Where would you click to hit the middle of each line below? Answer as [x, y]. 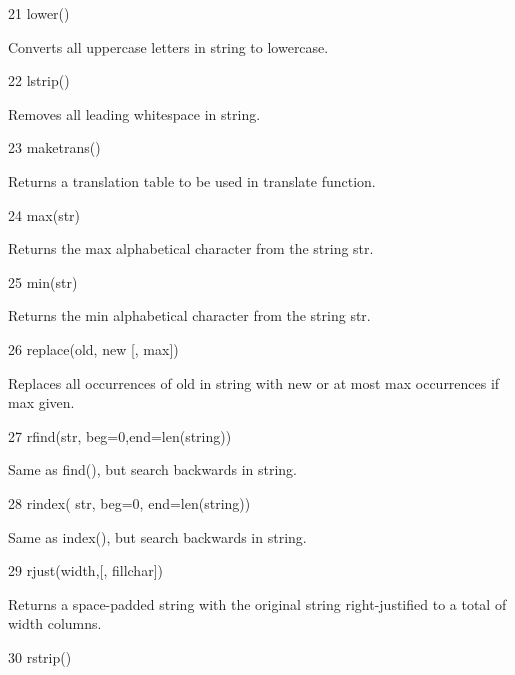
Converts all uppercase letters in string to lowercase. [168, 46]
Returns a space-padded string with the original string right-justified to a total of [257, 603]
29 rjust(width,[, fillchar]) [85, 570]
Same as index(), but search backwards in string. [157, 536]
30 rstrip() [40, 656]
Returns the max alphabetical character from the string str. [191, 248]
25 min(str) [43, 281]
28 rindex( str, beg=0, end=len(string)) [129, 502]
